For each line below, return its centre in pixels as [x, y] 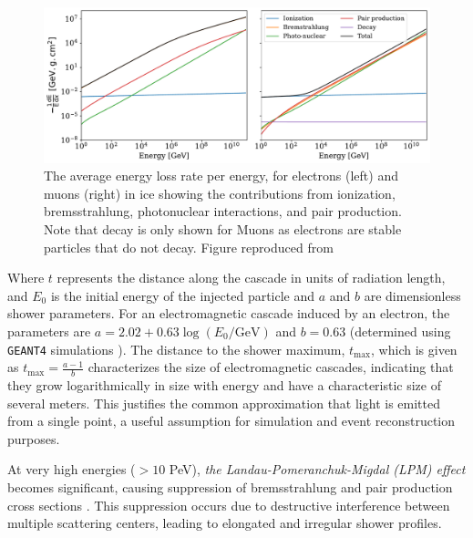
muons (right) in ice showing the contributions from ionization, [220, 193]
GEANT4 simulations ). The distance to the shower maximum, [176, 349]
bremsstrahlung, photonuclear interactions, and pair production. [223, 211]
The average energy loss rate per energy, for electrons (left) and [221, 176]
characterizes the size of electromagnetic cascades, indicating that [271, 367]
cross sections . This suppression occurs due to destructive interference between [229, 505]
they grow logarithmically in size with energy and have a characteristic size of [224, 385]
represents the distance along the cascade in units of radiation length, [251, 278]
